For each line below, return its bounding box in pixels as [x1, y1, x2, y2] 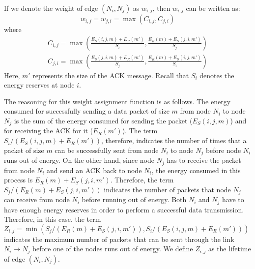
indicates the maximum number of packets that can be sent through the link [4, 234, 234, 244]
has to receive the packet [167, 155, 241, 165]
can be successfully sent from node [55, 145, 159, 155]
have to [222, 194, 244, 205]
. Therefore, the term [110, 175, 174, 185]
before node [205, 145, 241, 155]
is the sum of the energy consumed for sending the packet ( [14, 116, 193, 126]
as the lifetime [208, 243, 251, 254]
